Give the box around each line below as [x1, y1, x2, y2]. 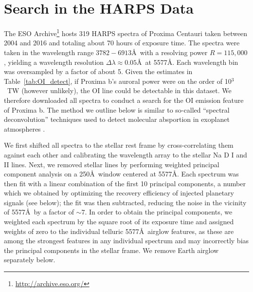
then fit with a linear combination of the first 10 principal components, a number [4, 178, 246, 188]
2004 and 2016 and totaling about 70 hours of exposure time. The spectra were [4, 38, 240, 48]
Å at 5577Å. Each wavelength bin [137, 57, 238, 67]
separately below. [4, 254, 55, 265]
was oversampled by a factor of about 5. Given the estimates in [4, 66, 193, 77]
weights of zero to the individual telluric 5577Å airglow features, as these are [4, 226, 234, 236]
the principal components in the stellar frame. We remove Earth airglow [4, 245, 219, 255]
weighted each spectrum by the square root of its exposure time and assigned [4, 216, 234, 227]
